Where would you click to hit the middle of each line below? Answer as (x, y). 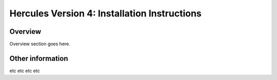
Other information (39, 58)
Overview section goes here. (40, 44)
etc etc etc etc (25, 71)
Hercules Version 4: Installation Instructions (106, 13)
